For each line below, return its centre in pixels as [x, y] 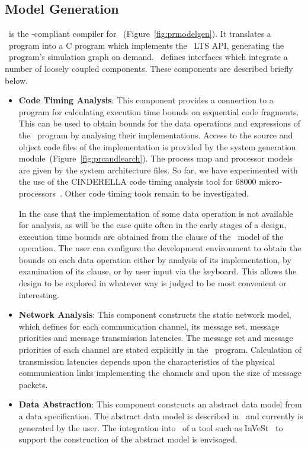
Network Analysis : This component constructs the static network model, [155, 314]
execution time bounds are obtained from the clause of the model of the [151, 236]
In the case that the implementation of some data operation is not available [156, 213]
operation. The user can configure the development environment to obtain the [160, 248]
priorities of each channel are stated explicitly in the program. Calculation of [160, 350]
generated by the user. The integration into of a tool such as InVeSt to [151, 427]
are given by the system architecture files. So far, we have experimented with [158, 170]
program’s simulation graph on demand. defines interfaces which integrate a [148, 57]
